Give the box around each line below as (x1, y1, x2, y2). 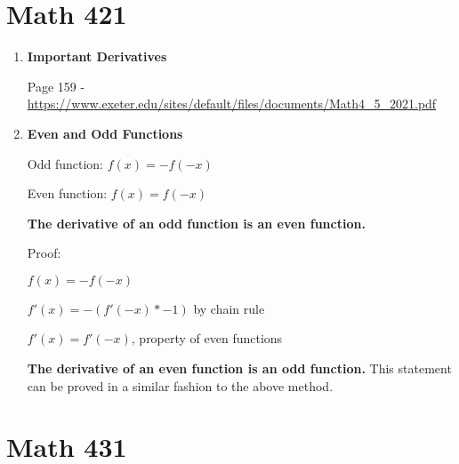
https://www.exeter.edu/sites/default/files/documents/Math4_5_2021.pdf (27, 94, 437, 113)
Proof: (27, 244, 61, 262)
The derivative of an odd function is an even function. (27, 213, 366, 232)
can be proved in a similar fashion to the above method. (27, 376, 334, 395)
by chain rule (193, 299, 265, 317)
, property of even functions (131, 329, 283, 348)
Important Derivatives (27, 47, 167, 66)
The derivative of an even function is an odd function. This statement (27, 359, 452, 378)
